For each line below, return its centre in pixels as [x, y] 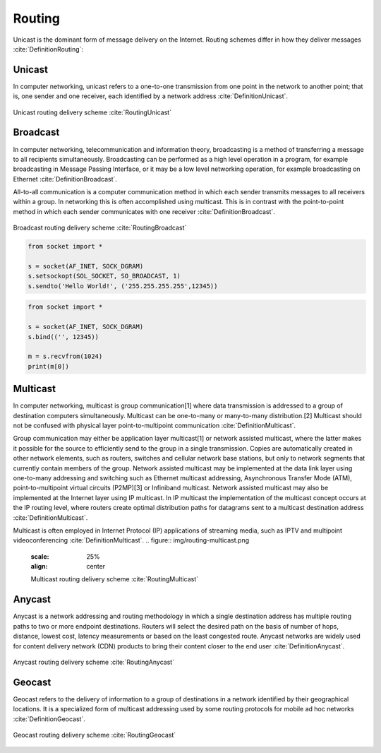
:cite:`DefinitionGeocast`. [49, 719]
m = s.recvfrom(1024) [65, 356]
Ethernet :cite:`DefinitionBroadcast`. [65, 179]
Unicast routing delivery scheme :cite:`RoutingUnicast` [92, 112]
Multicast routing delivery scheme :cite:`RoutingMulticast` [115, 579]
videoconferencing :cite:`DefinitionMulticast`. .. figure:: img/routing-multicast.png [131, 540]
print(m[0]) [49, 366]
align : [39, 567]
